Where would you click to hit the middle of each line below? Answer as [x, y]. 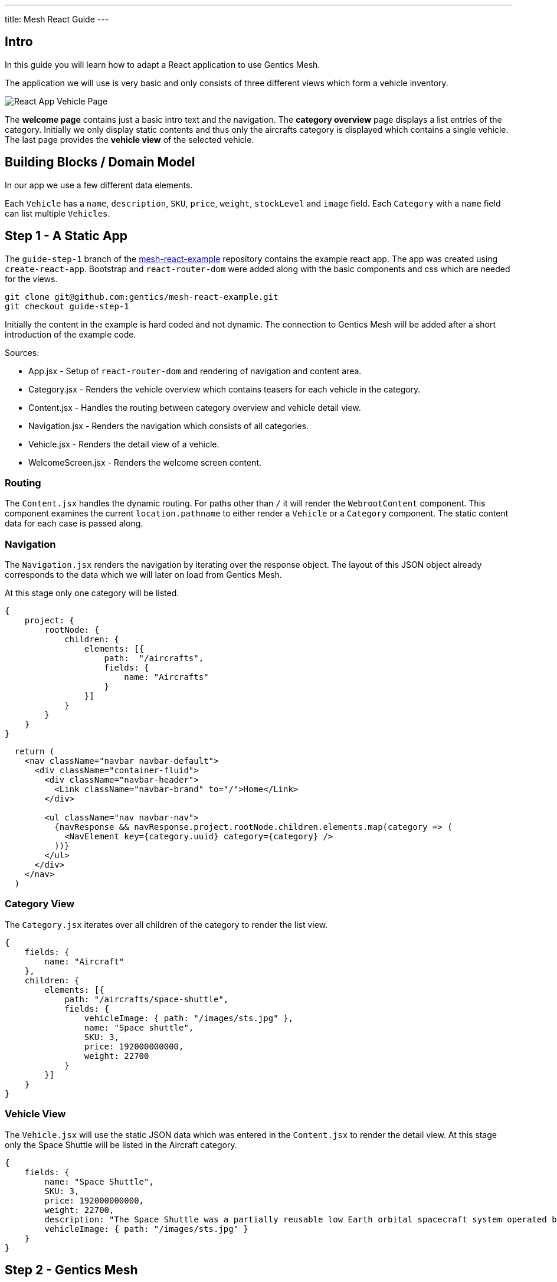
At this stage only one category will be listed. [92, 593]
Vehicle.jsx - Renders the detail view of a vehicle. [124, 444]
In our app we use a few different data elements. [99, 185]
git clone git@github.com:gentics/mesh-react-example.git [142, 297]
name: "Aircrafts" [166, 677]
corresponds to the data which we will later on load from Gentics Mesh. [143, 575]
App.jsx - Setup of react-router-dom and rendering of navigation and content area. [195, 371]
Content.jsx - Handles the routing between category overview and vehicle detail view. [195, 407]
